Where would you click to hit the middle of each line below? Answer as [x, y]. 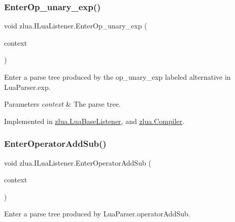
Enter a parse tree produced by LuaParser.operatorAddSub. [97, 214]
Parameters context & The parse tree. [62, 104]
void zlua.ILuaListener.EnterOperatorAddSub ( [78, 162]
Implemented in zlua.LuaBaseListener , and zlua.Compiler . [94, 121]
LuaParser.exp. [27, 87]
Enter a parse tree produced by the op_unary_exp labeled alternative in [117, 77]
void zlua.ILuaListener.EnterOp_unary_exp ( [76, 26]
